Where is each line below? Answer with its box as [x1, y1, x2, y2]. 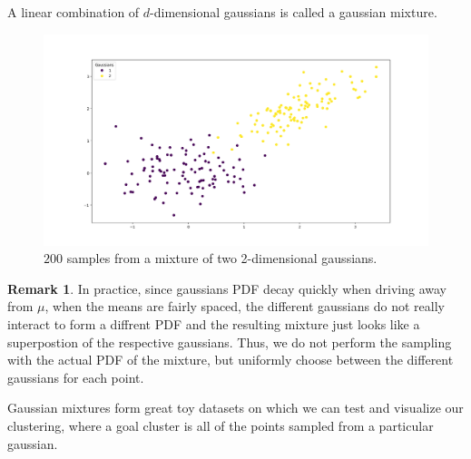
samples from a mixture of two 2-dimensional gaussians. [66, 249, 378, 268]
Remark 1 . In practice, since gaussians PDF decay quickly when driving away [7, 278, 446, 298]
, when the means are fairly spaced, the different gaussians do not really [44, 297, 445, 316]
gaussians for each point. [7, 367, 144, 386]
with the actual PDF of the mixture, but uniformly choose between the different [7, 350, 454, 369]
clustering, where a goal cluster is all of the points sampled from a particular [7, 416, 434, 435]
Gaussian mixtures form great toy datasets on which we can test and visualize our [7, 398, 464, 417]
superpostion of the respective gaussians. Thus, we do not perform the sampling [7, 332, 452, 351]
